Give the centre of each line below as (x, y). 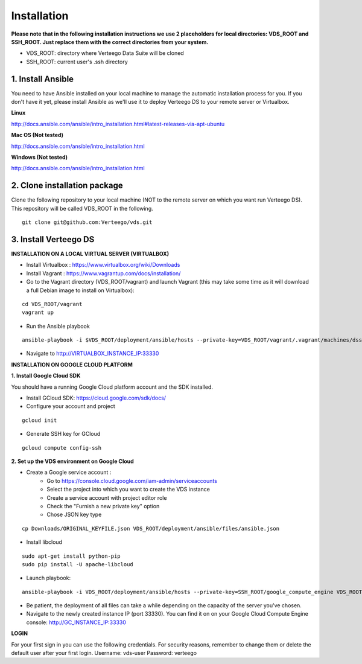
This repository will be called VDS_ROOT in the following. (82, 208)
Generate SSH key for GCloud (63, 434)
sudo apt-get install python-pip (71, 556)
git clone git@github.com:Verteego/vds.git (87, 222)
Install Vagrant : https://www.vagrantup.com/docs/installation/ (103, 273)
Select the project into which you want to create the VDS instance (129, 490)
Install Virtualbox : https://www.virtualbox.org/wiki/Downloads (103, 265)
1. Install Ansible (43, 79)
